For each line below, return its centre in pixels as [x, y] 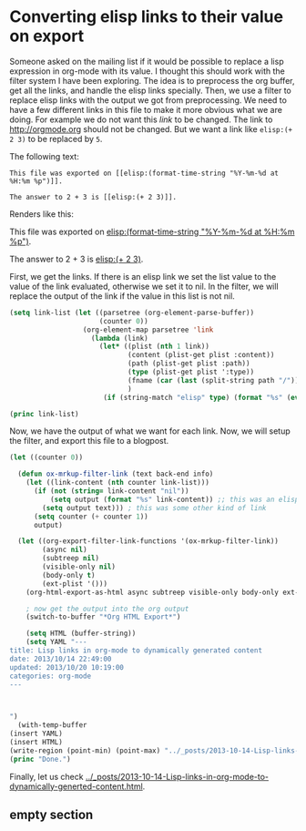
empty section [51, 815]
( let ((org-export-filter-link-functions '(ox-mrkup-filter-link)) [148, 541]
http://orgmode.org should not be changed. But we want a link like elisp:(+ [151, 128]
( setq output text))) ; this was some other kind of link [154, 508]
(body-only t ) [69, 575]
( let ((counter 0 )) [46, 457]
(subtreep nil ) [71, 559]
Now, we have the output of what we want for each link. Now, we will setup [150, 431]
